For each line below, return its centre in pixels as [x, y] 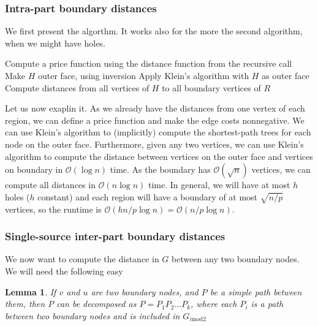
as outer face [286, 75]
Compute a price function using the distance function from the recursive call [149, 63]
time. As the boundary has [160, 169]
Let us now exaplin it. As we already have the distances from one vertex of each [155, 108]
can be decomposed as [97, 304]
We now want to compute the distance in [82, 259]
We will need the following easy [64, 271]
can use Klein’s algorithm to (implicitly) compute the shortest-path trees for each [158, 132]
